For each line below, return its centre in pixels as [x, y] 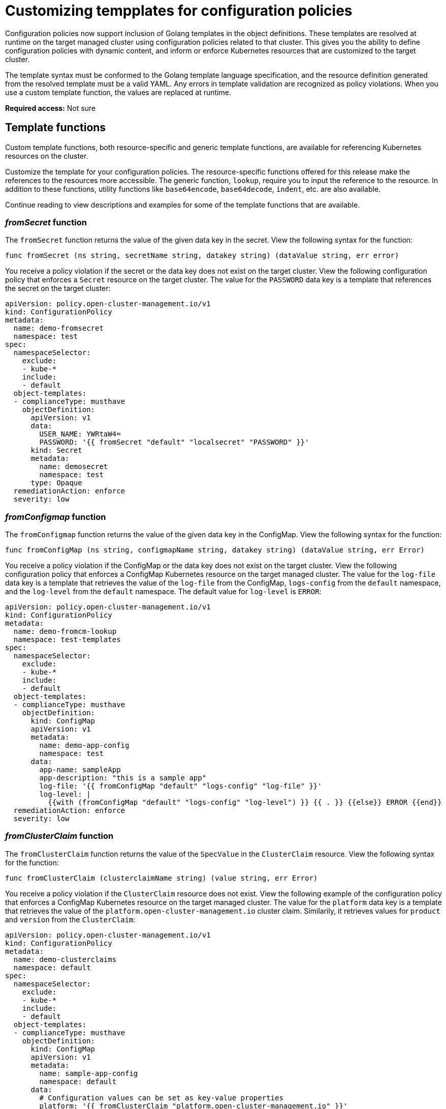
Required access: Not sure [51, 108]
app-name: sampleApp [80, 770]
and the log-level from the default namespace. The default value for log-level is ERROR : [163, 592]
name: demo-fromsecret [58, 328]
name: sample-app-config [89, 1073]
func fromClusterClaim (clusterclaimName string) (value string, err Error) [162, 878]
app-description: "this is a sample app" [123, 778]
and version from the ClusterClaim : [70, 919]
